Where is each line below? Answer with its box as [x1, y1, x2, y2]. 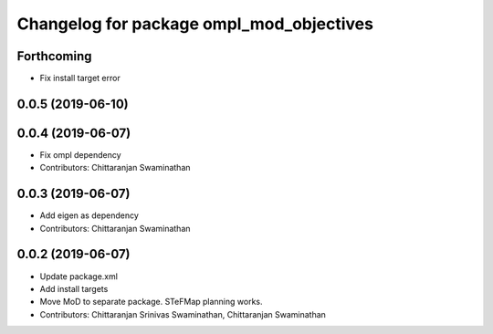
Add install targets [39, 283, 109, 294]
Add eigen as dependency [39, 210, 139, 221]
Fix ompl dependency [39, 149, 122, 160]
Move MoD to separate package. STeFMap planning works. [39, 297, 263, 308]
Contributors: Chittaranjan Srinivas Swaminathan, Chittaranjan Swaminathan [39, 308, 326, 319]
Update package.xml [39, 270, 119, 282]
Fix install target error [39, 73, 121, 84]
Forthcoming [16, 48, 92, 64]
